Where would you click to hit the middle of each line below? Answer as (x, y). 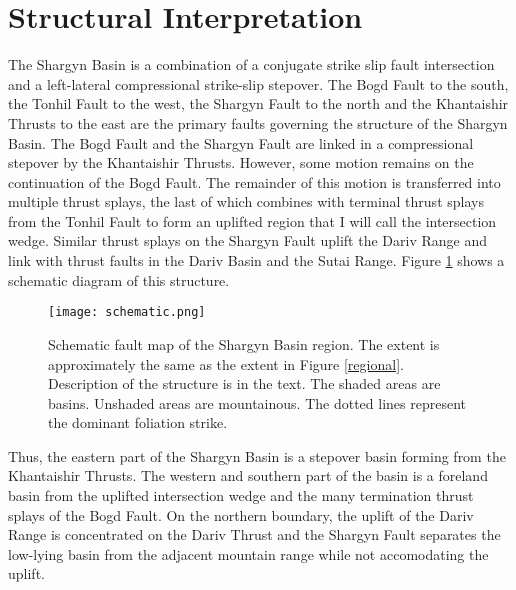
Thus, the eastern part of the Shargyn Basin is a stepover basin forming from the (257, 455)
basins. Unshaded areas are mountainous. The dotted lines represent (257, 402)
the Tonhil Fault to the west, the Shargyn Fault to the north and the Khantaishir (258, 103)
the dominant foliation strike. (138, 422)
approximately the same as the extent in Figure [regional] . (226, 363)
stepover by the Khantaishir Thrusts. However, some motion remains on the (241, 162)
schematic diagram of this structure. (119, 279)
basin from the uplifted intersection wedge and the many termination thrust (241, 495)
